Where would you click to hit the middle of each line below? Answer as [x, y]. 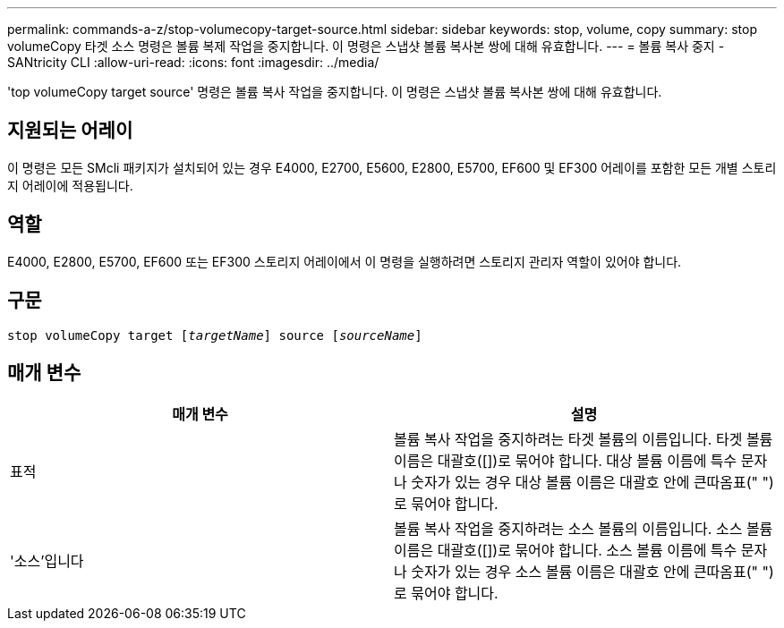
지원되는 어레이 [70, 131]
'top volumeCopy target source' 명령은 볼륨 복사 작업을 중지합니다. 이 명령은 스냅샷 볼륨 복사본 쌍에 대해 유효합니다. [335, 92]
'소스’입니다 [47, 561]
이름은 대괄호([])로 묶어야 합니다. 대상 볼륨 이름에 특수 [566, 461]
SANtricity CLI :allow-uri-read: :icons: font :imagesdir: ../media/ [193, 62]
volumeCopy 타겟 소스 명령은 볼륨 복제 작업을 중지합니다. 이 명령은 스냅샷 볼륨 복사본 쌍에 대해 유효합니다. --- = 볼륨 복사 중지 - [366, 46]
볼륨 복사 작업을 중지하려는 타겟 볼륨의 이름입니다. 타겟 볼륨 [584, 440]
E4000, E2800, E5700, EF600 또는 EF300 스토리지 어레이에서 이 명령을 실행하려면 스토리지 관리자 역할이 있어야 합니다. [345, 261]
